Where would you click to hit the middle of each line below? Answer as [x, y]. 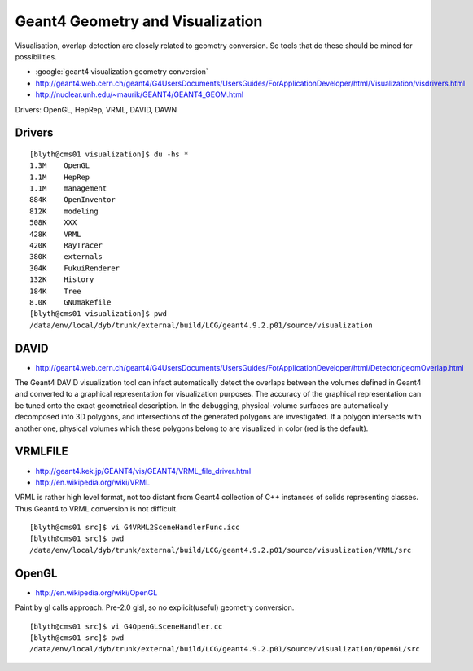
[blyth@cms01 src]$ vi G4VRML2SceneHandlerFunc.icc [135, 528]
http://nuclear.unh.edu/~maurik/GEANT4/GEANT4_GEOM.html [140, 94]
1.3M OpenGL [60, 166]
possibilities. [36, 56]
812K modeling [64, 211]
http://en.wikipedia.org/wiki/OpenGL [96, 592]
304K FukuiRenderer [75, 268]
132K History [62, 280]
